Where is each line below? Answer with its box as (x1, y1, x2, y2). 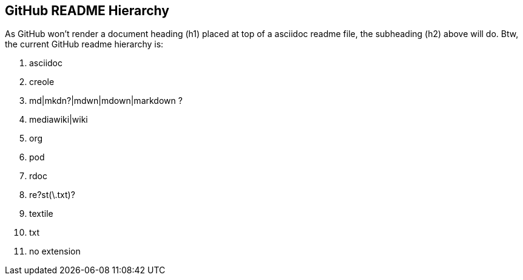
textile (29, 208, 53, 219)
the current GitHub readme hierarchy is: (5, 39, 164, 50)
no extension (29, 246, 81, 257)
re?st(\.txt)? (29, 190, 75, 200)
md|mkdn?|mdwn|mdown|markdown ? (29, 95, 183, 106)
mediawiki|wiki (29, 114, 88, 125)
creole (29, 77, 55, 87)
